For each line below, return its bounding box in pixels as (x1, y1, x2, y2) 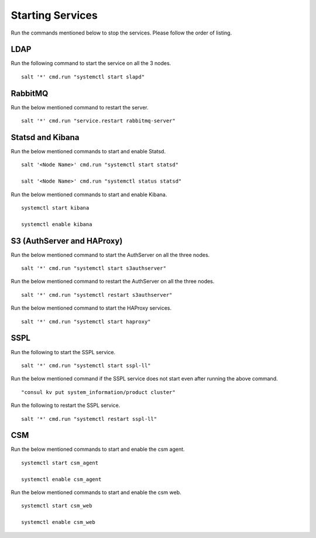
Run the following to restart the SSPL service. (11, 402, 121, 409)
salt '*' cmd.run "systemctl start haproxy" (21, 318, 152, 325)
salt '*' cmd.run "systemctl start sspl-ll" (21, 362, 152, 369)
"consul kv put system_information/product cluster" (21, 389, 176, 395)
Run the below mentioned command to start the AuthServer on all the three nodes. (11, 251, 210, 258)
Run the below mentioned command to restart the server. (11, 104, 149, 111)
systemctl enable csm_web (21, 519, 96, 526)
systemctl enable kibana (21, 221, 92, 228)
